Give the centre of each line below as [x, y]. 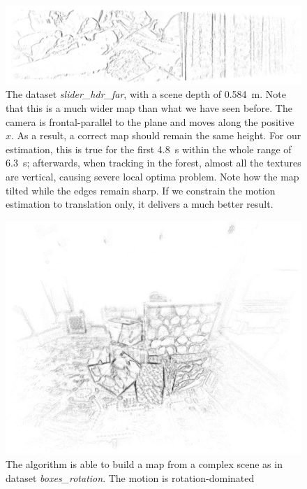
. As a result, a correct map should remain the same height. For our [156, 135]
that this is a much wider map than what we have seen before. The [149, 107]
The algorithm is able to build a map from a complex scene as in [144, 464]
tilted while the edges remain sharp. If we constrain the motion [141, 190]
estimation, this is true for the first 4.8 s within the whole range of [149, 149]
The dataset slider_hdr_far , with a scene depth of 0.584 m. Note [146, 94]
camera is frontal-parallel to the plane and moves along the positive [150, 121]
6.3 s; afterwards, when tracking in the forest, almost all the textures [153, 163]
